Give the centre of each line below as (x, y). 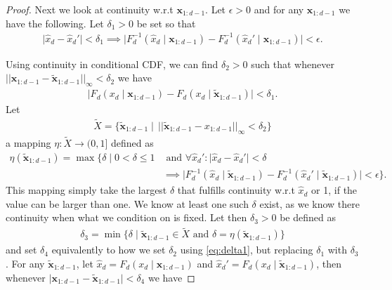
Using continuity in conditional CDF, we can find (112, 64)
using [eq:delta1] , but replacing (247, 250)
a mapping (28, 143)
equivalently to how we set (109, 250)
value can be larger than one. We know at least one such (127, 203)
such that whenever (293, 64)
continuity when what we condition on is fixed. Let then (126, 217)
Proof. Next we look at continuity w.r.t (90, 9)
